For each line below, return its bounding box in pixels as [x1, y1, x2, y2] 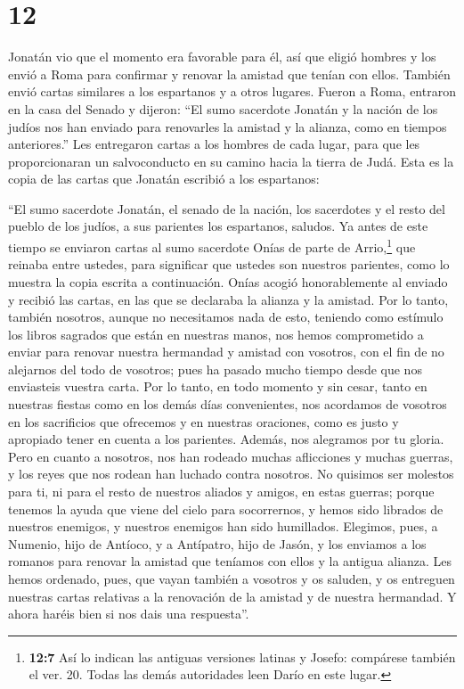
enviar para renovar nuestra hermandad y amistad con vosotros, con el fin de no [8, 342, 444, 361]
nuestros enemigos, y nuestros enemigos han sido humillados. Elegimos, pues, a [8, 517, 438, 536]
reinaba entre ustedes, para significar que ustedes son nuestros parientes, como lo [8, 255, 450, 274]
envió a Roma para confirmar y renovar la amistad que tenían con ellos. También [8, 64, 451, 83]
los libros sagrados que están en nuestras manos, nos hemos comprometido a [8, 324, 424, 343]
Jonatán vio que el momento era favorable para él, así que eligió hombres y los [8, 47, 436, 66]
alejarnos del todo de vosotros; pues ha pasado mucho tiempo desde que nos [8, 359, 422, 378]
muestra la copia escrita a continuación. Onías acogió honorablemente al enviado [8, 272, 448, 291]
